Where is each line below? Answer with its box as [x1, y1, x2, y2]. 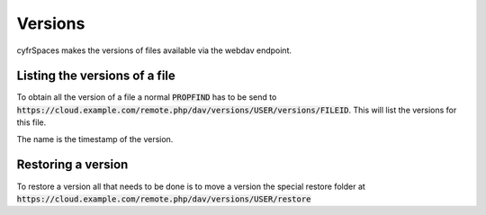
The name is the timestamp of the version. [16, 133, 174, 144]
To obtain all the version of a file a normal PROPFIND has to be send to [16, 92, 277, 103]
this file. [16, 117, 47, 128]
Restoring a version [16, 157, 129, 173]
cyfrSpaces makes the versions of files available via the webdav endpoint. [16, 45, 292, 56]
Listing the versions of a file [16, 68, 175, 84]
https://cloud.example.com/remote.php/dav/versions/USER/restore [16, 193, 311, 204]
